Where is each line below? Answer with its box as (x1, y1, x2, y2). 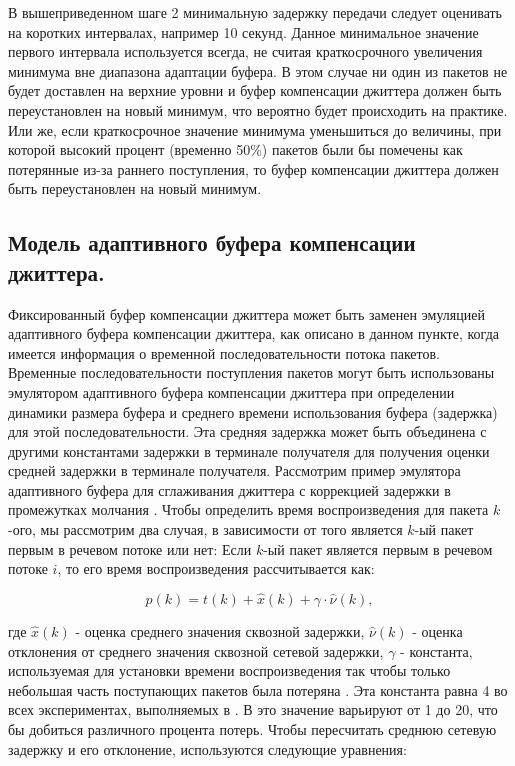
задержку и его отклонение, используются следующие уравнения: (8, 738, 407, 759)
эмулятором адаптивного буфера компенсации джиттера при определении (8, 381, 455, 402)
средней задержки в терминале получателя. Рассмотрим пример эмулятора (8, 460, 461, 481)
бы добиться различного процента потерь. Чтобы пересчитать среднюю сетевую (8, 719, 497, 740)
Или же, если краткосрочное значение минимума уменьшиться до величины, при (8, 119, 502, 140)
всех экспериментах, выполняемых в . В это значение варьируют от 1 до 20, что (8, 699, 498, 720)
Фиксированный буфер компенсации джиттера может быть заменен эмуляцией (8, 303, 485, 324)
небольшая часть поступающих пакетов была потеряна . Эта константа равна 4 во (8, 679, 508, 700)
